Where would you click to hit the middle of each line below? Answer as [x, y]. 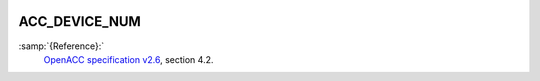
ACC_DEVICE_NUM [80, 21]
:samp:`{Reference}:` [61, 46]
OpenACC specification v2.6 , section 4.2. [128, 59]
